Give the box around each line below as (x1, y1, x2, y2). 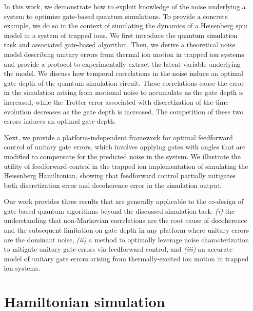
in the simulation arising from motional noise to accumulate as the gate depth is (4, 87, 244, 97)
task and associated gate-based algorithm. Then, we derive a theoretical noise (4, 39, 235, 50)
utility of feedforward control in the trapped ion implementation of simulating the (4, 161, 248, 171)
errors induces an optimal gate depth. (4, 116, 116, 126)
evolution (4, 106, 32, 116)
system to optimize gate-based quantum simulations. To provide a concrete (4, 11, 228, 21)
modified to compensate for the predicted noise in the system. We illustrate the (4, 151, 241, 161)
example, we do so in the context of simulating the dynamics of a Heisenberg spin (4, 20, 248, 31)
